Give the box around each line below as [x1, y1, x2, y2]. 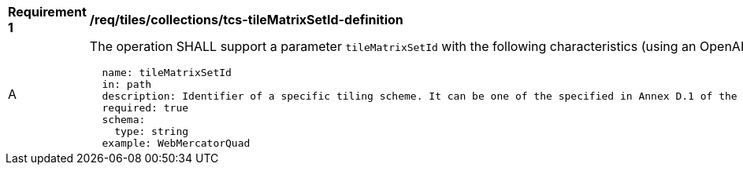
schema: [102, 114, 146, 126]
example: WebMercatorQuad [102, 137, 251, 149]
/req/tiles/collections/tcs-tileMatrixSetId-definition [89, 12, 403, 27]
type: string [114, 126, 189, 137]
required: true [102, 102, 189, 114]
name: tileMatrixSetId [102, 67, 232, 78]
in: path [102, 78, 152, 90]
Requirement [8, 4, 87, 20]
